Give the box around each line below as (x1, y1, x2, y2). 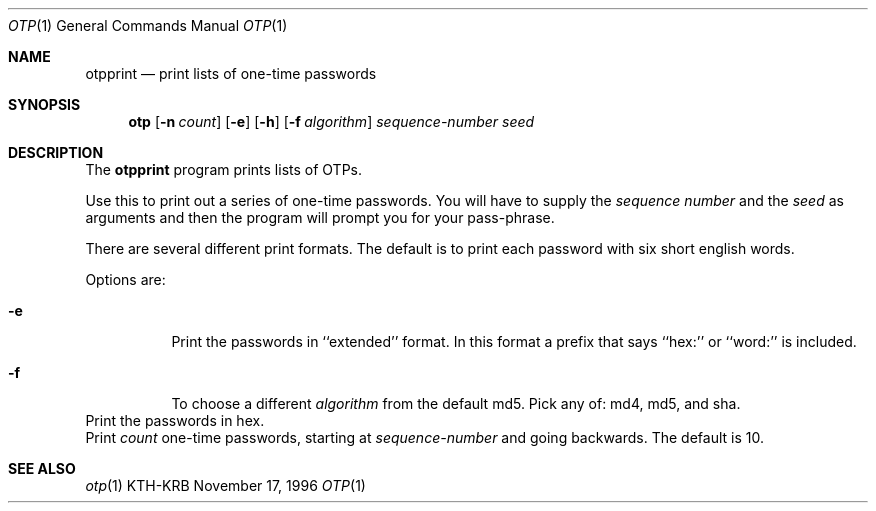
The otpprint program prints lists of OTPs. (85, 161, 362, 178)
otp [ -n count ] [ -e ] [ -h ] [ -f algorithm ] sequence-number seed (128, 113, 535, 130)
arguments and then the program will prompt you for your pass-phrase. (85, 209, 555, 226)
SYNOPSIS (8, 96, 81, 113)
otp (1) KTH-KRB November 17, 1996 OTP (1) (85, 477, 366, 494)
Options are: (85, 271, 166, 288)
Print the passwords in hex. (85, 412, 265, 429)
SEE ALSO (8, 460, 76, 477)
